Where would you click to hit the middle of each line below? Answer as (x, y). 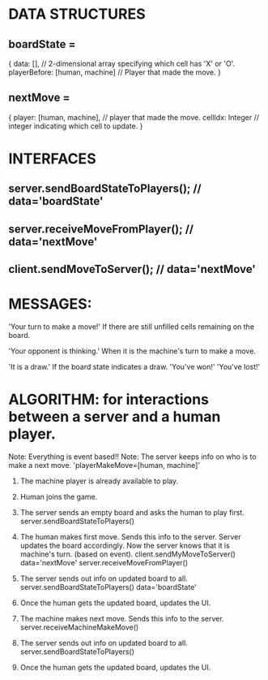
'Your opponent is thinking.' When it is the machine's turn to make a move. (132, 351)
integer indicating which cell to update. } (76, 126)
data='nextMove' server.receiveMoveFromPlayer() (104, 563)
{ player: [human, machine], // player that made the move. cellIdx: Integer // (134, 117)
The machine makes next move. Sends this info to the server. (122, 619)
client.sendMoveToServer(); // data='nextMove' (132, 269)
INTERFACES (52, 158)
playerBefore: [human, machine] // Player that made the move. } (115, 72)
